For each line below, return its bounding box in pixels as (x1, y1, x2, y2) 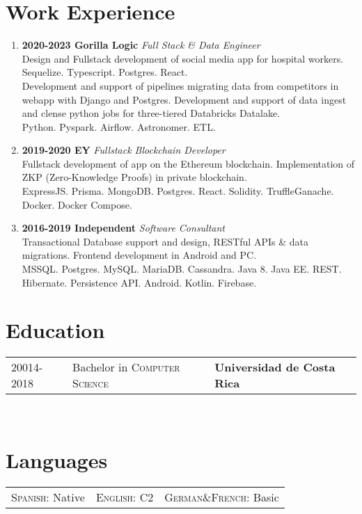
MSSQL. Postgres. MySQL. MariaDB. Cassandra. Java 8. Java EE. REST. (22, 262, 342, 276)
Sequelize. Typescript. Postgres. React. (22, 65, 188, 79)
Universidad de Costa (214, 359, 336, 376)
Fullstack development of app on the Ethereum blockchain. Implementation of (22, 156, 355, 170)
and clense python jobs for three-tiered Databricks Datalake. (22, 106, 281, 120)
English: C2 (95, 489, 154, 506)
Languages (6, 446, 108, 474)
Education (6, 316, 105, 344)
